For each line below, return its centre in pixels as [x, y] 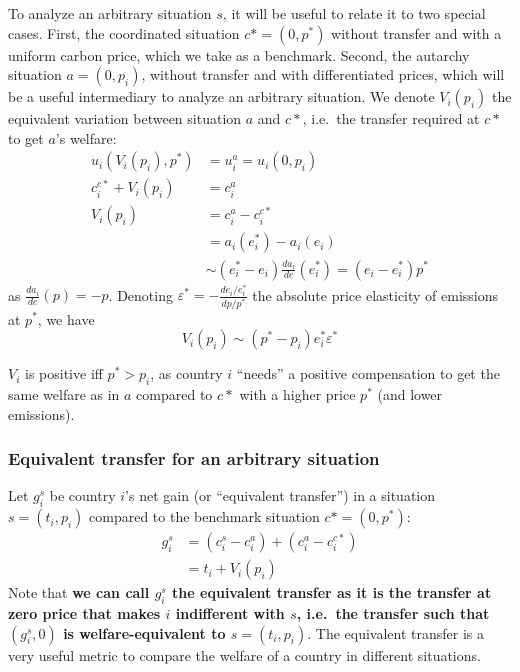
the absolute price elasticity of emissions [375, 294]
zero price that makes [84, 612]
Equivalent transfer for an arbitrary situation [194, 458]
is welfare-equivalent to [144, 632]
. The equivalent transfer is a [395, 632]
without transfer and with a [416, 32]
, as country [186, 373]
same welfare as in [64, 393]
